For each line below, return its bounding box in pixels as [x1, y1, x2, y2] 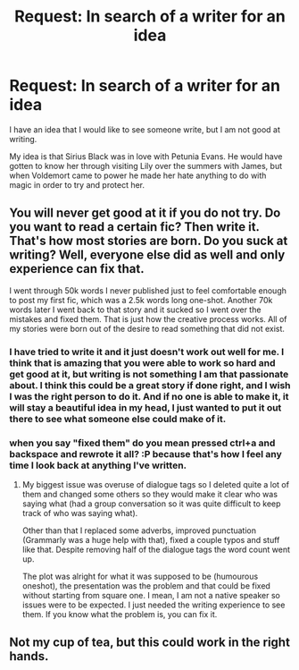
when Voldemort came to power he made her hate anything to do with [9, 170, 267, 181]
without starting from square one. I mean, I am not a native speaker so [21, 589, 281, 600]
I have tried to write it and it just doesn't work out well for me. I [9, 345, 285, 358]
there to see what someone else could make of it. [9, 412, 227, 425]
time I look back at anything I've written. [9, 459, 187, 471]
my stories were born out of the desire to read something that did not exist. [9, 323, 286, 334]
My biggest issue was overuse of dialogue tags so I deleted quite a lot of [21, 479, 290, 489]
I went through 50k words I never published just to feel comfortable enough [9, 284, 287, 296]
